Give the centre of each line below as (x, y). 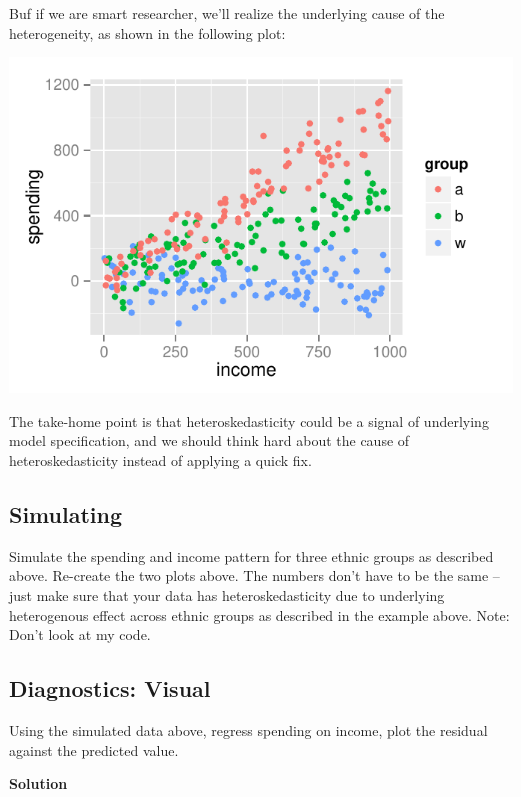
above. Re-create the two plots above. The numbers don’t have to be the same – (254, 575)
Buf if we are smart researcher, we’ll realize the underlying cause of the (227, 13)
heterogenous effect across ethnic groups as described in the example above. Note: (259, 614)
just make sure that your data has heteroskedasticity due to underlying (227, 594)
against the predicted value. (94, 749)
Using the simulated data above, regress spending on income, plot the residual (248, 729)
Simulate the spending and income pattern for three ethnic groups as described (251, 555)
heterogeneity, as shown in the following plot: (147, 32)
